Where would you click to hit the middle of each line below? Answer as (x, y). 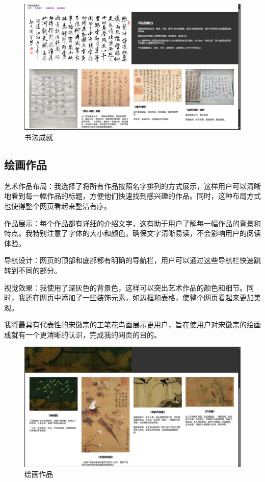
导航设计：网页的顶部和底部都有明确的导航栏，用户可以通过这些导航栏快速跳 (132, 260)
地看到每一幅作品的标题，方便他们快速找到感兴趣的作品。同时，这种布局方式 (132, 196)
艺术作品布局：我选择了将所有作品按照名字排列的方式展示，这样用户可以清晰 (132, 186)
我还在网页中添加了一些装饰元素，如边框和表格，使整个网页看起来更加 (136, 297)
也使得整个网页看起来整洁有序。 (58, 206)
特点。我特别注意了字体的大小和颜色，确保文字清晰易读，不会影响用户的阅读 (132, 233)
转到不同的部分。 (33, 270)
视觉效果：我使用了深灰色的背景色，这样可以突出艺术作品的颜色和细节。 (125, 287)
